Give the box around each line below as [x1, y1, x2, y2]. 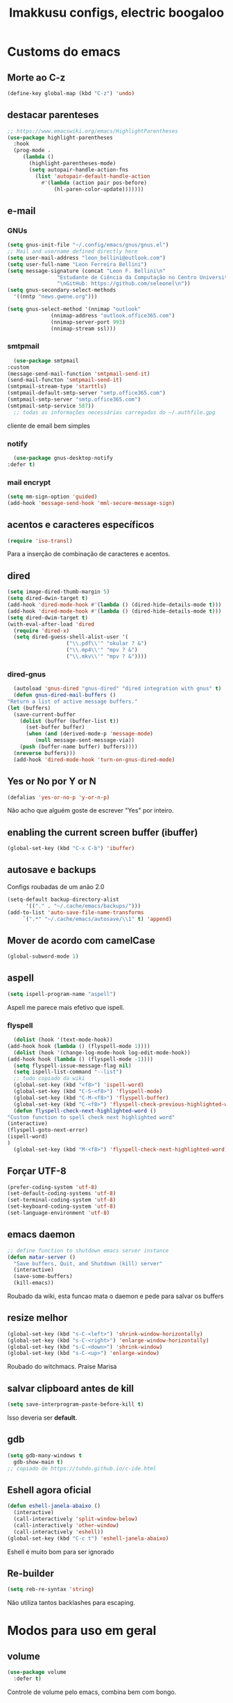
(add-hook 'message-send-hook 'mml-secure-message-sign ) [7, 499, 175, 506]
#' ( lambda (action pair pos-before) [41, 179, 148, 186]
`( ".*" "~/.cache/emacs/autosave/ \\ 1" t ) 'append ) [22, 915, 172, 922]
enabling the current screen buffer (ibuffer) [7, 826, 198, 838]
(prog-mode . [13, 147, 51, 154]
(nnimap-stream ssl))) [51, 325, 116, 332]
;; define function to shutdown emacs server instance [7, 1247, 169, 1254]
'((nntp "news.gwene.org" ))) [13, 293, 98, 300]
